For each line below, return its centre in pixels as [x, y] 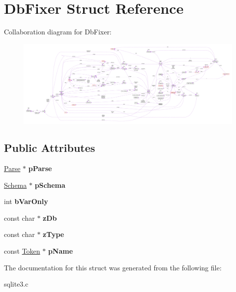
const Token [22, 251]
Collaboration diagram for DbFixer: [58, 32]
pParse [40, 168]
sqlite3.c [16, 284]
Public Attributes [50, 148]
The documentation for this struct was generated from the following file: [113, 267]
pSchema [50, 185]
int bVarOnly [26, 201]
